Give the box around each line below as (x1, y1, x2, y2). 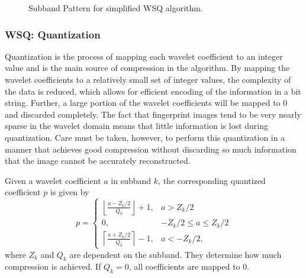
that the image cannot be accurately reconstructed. (5, 154, 191, 167)
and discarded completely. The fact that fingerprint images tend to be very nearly (5, 108, 301, 120)
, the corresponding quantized (158, 174, 266, 186)
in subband (111, 174, 152, 186)
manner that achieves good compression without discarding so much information (5, 143, 297, 155)
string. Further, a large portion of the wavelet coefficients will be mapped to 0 (5, 96, 288, 109)
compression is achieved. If (5, 260, 101, 273)
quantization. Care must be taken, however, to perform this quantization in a (5, 131, 285, 143)
